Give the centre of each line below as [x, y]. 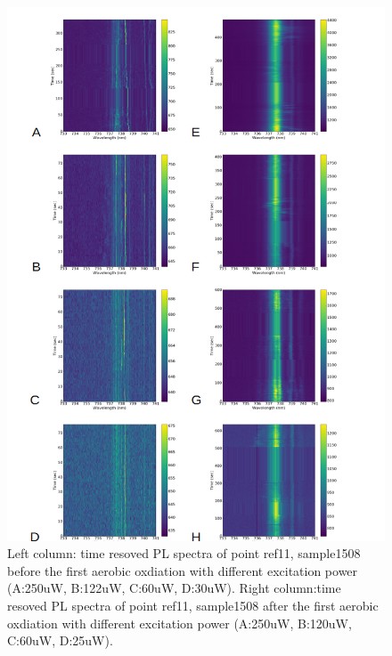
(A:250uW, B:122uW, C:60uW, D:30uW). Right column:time [174, 588]
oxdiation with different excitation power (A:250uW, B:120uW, [180, 623]
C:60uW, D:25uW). [60, 640]
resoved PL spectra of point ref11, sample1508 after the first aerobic [193, 606]
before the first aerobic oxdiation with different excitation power [183, 570]
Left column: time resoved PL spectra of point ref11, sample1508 [184, 553]
